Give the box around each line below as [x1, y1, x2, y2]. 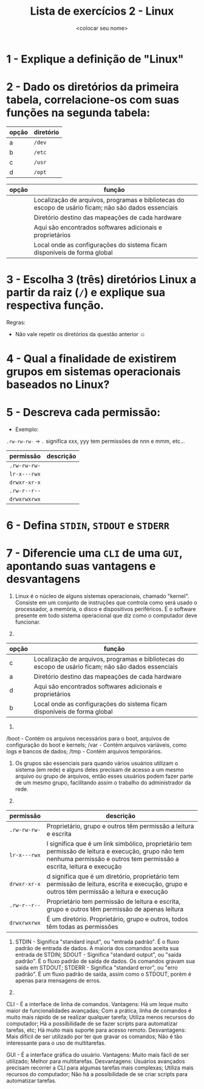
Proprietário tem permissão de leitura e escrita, [46, 897, 181, 906]
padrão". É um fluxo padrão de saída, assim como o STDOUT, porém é [15, 970, 192, 978]
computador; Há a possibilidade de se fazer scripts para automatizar [6, 1020, 178, 1027]
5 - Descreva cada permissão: [6, 406, 161, 420]
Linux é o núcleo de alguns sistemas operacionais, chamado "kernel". [15, 593, 189, 600]
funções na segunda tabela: [6, 106, 151, 120]
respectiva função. [6, 298, 104, 312]
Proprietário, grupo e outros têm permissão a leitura [46, 822, 194, 831]
